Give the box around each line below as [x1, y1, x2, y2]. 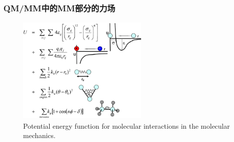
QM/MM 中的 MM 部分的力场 [3, 1, 116, 14]
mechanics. [23, 130, 56, 141]
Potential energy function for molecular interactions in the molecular [23, 120, 230, 131]
